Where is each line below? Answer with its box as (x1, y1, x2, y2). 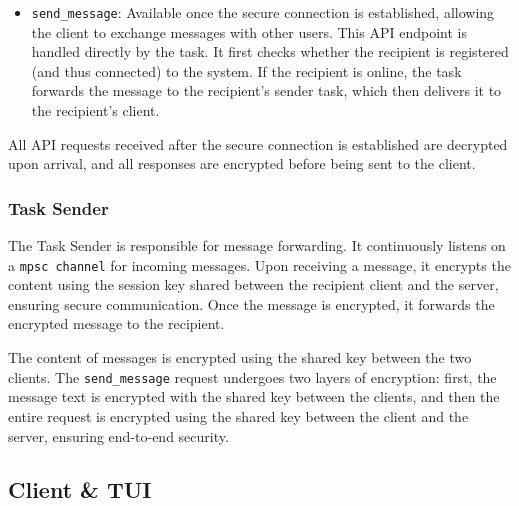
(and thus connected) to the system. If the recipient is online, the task (31, 60, 462, 81)
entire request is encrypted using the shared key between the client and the (8, 405, 469, 426)
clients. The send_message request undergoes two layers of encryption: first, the (8, 366, 497, 387)
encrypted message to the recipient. (8, 313, 225, 334)
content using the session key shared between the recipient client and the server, (8, 274, 499, 295)
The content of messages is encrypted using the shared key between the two (8, 347, 472, 368)
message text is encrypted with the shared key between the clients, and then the (8, 386, 500, 407)
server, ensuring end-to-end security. (8, 425, 229, 446)
